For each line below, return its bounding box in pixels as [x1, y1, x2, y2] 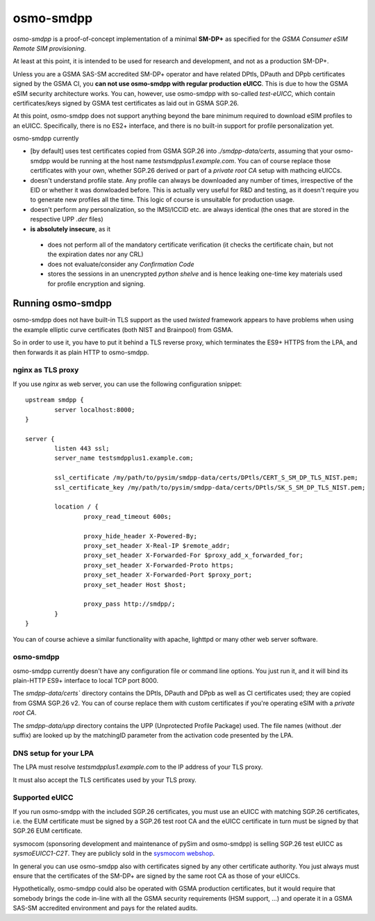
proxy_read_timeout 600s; [83, 513, 172, 520]
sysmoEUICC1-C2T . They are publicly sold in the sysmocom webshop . [12, 849, 215, 858]
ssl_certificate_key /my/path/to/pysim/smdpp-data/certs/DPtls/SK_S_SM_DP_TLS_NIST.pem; [54, 483, 366, 491]
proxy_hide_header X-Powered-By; [83, 532, 198, 540]
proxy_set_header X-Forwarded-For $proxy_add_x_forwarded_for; [83, 551, 303, 559]
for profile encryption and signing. [47, 279, 145, 288]
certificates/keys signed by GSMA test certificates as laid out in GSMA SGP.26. [12, 99, 239, 107]
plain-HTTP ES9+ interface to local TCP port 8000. [12, 677, 159, 685]
